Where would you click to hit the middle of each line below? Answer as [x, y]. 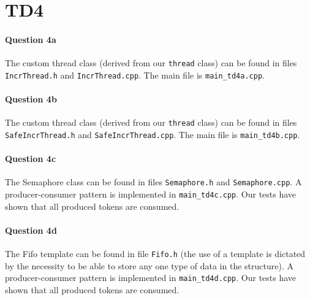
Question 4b [31, 99]
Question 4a [31, 39]
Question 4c [31, 159]
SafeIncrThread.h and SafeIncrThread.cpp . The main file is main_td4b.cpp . [153, 134]
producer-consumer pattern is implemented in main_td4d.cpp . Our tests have [151, 278]
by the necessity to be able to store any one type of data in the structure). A [149, 265]
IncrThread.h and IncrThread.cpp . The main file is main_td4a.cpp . [135, 75]
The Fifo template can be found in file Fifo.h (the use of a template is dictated [155, 254]
